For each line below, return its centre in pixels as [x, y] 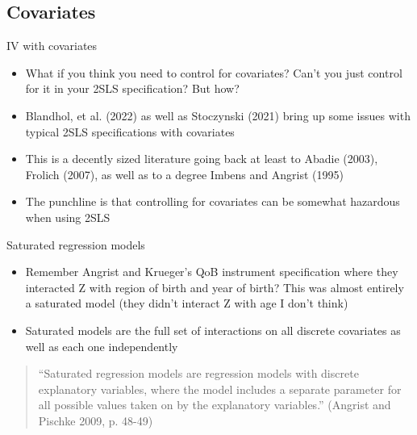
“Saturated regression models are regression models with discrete [198, 373]
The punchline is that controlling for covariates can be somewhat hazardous [213, 201]
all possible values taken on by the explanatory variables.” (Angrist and [215, 405]
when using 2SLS [68, 217]
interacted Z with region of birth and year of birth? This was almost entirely [215, 287]
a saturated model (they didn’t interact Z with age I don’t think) [187, 303]
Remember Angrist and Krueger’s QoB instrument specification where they [212, 272]
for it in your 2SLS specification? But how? [132, 88]
